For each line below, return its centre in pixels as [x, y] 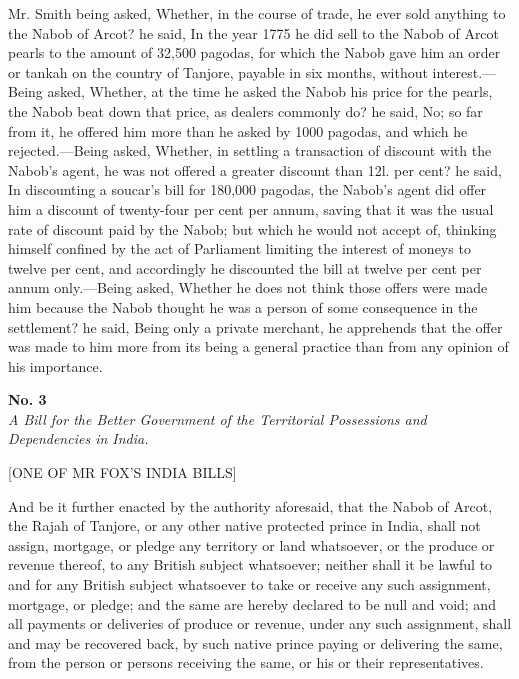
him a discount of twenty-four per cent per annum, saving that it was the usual [251, 208]
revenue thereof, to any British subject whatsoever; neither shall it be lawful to [250, 564]
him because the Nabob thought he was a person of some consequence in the [243, 306]
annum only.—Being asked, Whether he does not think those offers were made [248, 287]
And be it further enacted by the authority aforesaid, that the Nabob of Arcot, [250, 505]
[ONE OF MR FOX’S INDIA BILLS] [122, 472]
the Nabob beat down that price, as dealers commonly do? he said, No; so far [245, 110]
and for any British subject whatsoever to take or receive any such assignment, [249, 584]
